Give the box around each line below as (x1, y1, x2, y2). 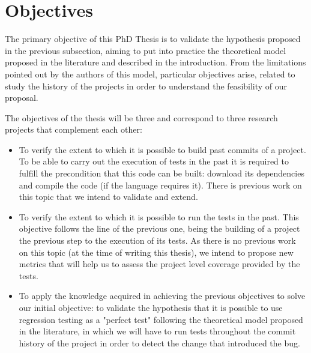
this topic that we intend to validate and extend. (19, 190, 198, 203)
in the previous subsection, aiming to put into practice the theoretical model (5, 44, 286, 56)
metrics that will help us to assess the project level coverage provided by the (19, 258, 300, 270)
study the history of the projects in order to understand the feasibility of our (5, 79, 288, 92)
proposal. (5, 91, 38, 104)
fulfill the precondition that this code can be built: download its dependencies (19, 167, 304, 180)
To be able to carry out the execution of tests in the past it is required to (19, 155, 289, 167)
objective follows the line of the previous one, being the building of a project (19, 222, 300, 235)
